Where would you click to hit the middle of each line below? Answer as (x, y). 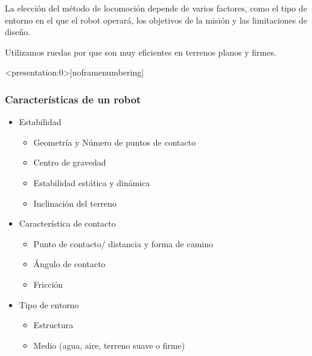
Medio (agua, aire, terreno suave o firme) (109, 345)
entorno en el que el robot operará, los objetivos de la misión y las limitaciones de (156, 20)
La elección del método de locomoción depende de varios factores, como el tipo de (156, 8)
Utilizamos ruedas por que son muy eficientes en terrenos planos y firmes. (141, 52)
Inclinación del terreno (75, 203)
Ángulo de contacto (69, 264)
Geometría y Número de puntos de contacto (115, 142)
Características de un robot (73, 99)
